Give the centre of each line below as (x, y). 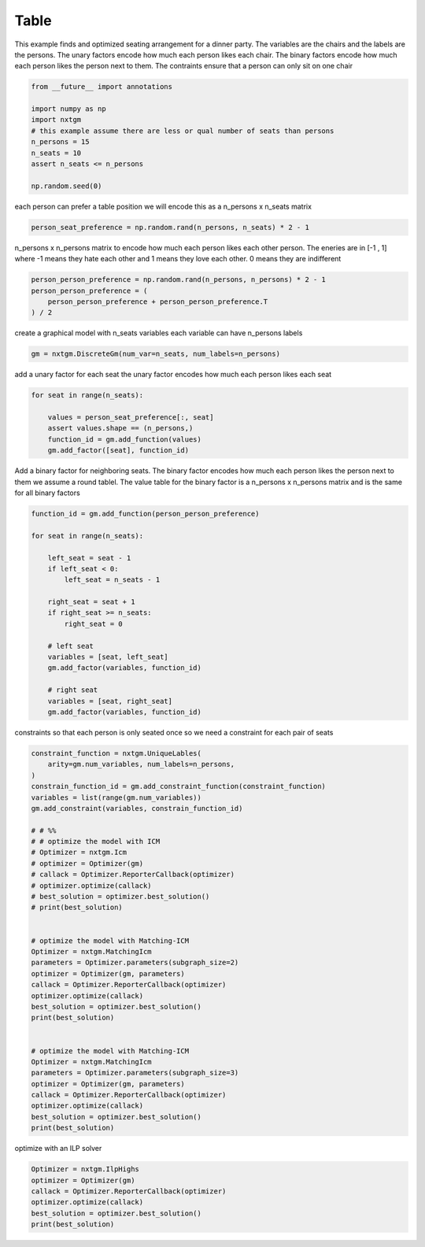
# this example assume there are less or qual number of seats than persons (183, 131)
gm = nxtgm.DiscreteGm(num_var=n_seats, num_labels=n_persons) (156, 354)
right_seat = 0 (94, 623)
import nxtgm (56, 120)
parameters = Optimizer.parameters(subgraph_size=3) (135, 1073)
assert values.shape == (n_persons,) (120, 428)
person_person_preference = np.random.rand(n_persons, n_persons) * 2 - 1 (179, 280)
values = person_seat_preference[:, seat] (131, 418)
